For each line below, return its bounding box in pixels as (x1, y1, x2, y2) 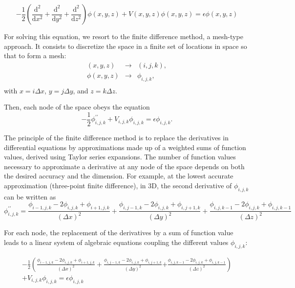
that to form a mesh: (4, 50, 66, 61)
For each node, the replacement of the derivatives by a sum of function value (4, 227, 233, 238)
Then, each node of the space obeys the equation (4, 102, 150, 112)
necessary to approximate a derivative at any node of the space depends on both (4, 161, 245, 171)
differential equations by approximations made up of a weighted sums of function (4, 142, 246, 152)
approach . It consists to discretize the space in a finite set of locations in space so (4, 41, 247, 51)
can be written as (4, 191, 56, 201)
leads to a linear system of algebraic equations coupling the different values (4, 237, 229, 247)
